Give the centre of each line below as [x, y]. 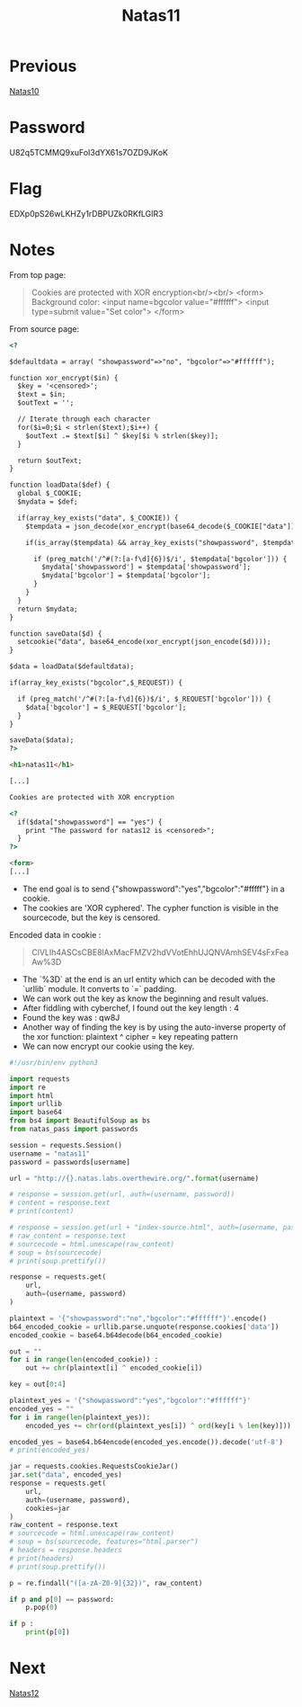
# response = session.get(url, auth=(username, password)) [122, 1194]
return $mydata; [48, 609]
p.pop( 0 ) [42, 1608]
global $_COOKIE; [50, 494]
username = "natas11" [50, 1153]
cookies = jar [48, 1508]
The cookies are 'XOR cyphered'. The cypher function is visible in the [150, 907]
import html [31, 1095]
